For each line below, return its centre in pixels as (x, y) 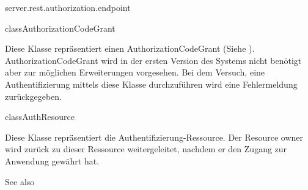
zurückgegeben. (33, 96)
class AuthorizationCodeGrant (60, 28)
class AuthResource (40, 117)
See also (20, 181)
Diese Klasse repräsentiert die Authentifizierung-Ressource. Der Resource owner (154, 137)
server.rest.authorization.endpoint (68, 7)
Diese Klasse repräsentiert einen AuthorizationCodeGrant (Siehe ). (130, 48)
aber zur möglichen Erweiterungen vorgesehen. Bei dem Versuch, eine (135, 72)
